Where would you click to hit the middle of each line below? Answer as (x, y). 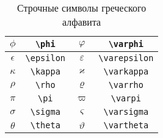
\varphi (126, 44)
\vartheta (126, 125)
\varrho (126, 85)
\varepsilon (126, 58)
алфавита (82, 22)
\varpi (126, 98)
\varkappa (126, 71)
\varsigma (126, 112)
